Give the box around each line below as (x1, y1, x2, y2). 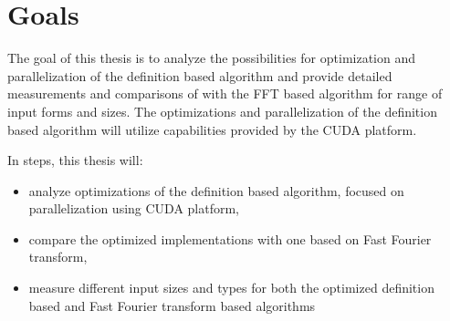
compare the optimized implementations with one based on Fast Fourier (28, 229, 432, 248)
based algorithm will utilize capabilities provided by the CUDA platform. (7, 119, 417, 139)
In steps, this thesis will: (7, 150, 143, 170)
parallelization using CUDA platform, (28, 199, 240, 218)
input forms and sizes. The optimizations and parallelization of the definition (7, 101, 437, 120)
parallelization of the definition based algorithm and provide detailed (7, 66, 392, 85)
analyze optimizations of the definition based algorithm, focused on (28, 181, 404, 200)
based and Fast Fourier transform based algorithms (28, 295, 316, 315)
